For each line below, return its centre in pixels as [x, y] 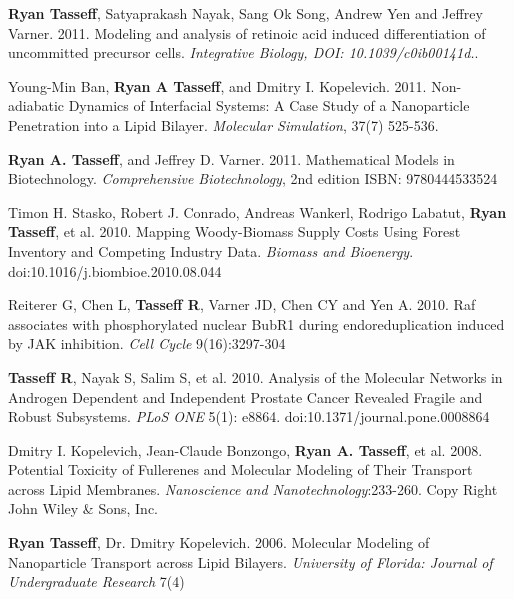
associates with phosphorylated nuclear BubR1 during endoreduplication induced [256, 323]
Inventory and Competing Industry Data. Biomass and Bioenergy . [211, 250]
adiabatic [36, 105]
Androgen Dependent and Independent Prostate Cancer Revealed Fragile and [245, 396]
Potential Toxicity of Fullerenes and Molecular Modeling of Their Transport [240, 469]
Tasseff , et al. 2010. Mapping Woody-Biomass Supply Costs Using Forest [234, 231]
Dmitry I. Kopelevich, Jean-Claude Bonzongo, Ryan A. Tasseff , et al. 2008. [245, 449]
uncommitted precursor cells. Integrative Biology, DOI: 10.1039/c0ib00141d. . [243, 52]
